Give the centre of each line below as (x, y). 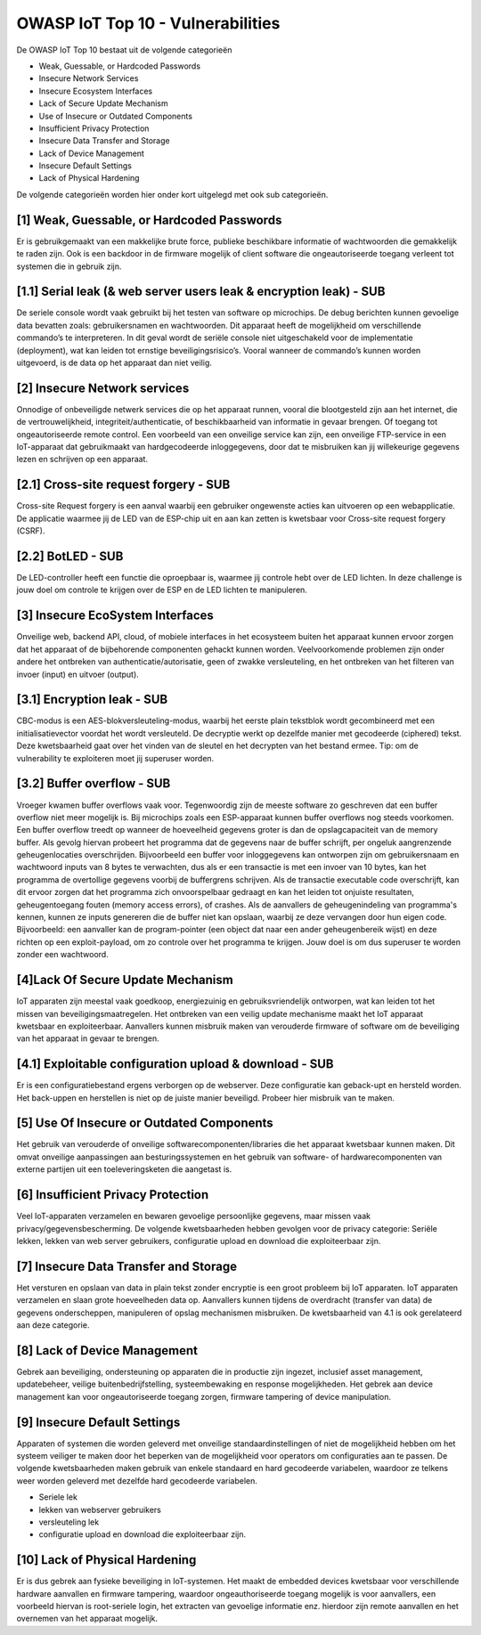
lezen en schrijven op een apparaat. (82, 460)
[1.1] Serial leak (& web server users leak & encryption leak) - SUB (201, 292)
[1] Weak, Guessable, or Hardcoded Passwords (149, 220)
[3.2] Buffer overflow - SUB (94, 784)
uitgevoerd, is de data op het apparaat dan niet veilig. (114, 362)
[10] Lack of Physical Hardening (106, 1560)
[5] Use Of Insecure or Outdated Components (145, 1123)
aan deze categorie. (53, 1325)
